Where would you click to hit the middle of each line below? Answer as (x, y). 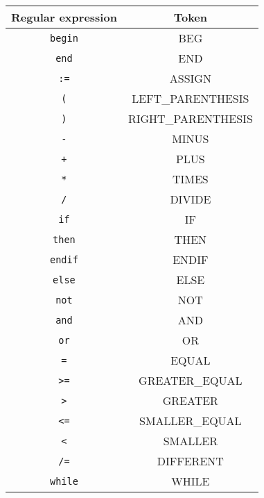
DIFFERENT (190, 461)
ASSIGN (190, 78)
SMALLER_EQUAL (191, 421)
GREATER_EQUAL (191, 380)
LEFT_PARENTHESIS (191, 98)
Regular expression (64, 17)
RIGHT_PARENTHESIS (190, 118)
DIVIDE (191, 199)
